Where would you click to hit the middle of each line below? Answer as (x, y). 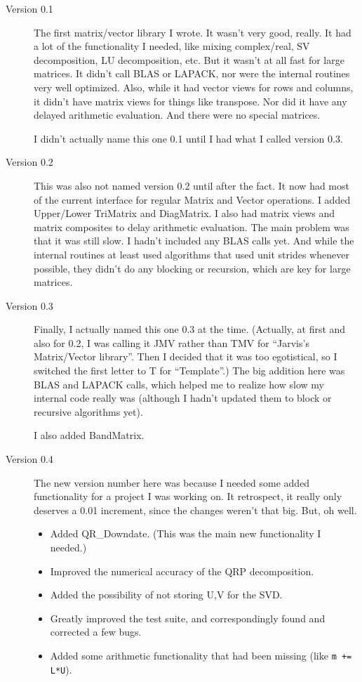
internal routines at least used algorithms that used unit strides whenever (192, 254)
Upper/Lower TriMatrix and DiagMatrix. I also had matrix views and (184, 213)
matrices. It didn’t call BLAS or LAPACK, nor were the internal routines (192, 73)
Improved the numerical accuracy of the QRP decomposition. (182, 571)
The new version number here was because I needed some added (172, 482)
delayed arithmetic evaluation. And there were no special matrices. (177, 115)
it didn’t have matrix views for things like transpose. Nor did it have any (190, 101)
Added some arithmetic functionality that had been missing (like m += (201, 655)
